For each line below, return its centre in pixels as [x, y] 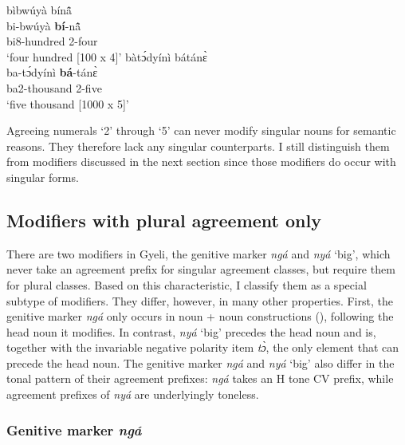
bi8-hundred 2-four [52, 41]
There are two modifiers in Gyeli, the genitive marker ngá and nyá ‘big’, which [199, 253]
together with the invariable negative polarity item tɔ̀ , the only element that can [203, 347]
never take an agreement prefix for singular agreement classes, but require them [201, 269]
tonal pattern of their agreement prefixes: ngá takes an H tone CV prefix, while [200, 378]
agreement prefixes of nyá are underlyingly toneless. [133, 394]
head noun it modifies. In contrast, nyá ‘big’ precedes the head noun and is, [191, 331]
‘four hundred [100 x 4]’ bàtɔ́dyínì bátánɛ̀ [107, 56]
